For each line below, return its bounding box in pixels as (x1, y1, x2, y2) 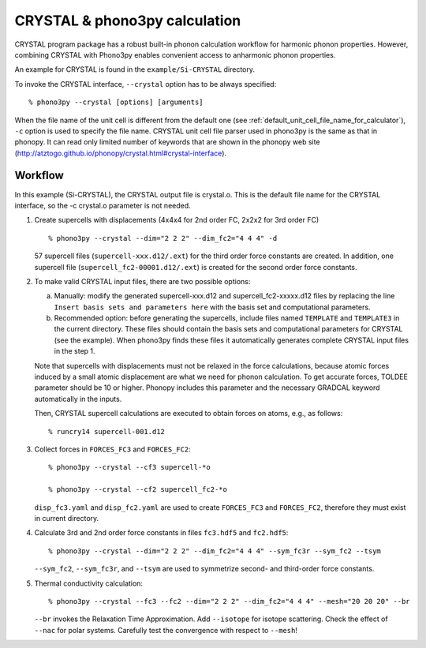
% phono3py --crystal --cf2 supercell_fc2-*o (48, 485, 228, 494)
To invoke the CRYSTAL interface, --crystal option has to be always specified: (14, 79, 277, 88)
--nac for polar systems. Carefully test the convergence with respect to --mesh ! (34, 625, 297, 635)
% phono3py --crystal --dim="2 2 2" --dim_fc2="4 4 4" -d (48, 234, 278, 242)
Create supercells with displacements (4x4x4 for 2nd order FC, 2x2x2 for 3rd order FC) (34, 215, 319, 225)
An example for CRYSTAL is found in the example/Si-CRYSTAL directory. (14, 65, 256, 74)
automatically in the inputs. (34, 394, 122, 403)
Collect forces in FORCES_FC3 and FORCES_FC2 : (34, 444, 191, 454)
